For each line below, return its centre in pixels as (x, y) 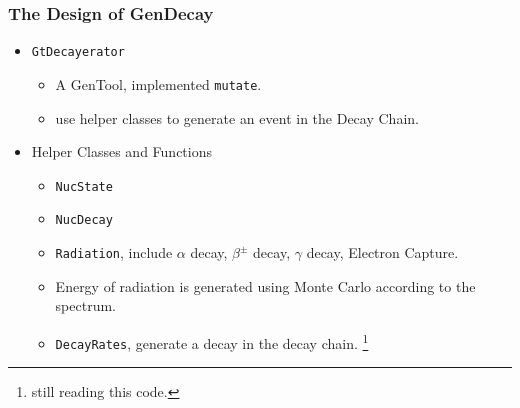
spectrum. (85, 305)
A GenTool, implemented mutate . (158, 83)
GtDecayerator (78, 52)
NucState (84, 186)
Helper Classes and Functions (122, 151)
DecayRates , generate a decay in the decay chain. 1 (212, 341)
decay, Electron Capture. (382, 252)
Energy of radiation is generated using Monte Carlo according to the (265, 285)
